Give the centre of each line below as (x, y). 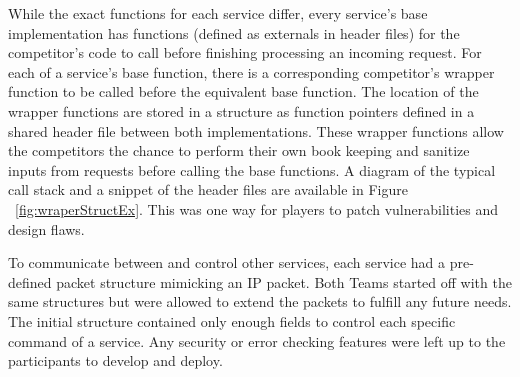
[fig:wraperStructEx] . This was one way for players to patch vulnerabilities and (257, 208)
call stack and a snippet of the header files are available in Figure (208, 189)
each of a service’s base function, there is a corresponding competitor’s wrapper (251, 71)
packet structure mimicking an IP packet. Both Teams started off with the (284, 281)
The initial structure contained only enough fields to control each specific (232, 320)
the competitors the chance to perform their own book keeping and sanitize (239, 150)
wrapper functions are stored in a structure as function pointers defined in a (241, 110)
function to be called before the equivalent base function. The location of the (243, 91)
